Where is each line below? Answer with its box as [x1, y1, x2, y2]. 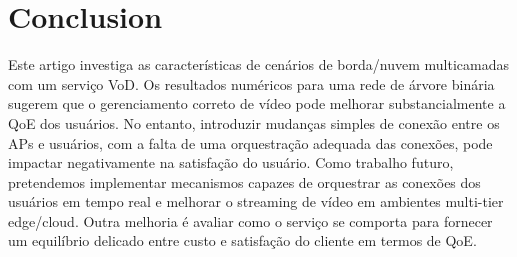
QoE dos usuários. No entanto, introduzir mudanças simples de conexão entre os [8, 112, 500, 133]
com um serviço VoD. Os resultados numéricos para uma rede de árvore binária [8, 73, 495, 94]
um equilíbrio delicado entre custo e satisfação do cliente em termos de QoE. [8, 230, 477, 251]
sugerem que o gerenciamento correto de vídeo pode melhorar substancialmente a [8, 93, 506, 114]
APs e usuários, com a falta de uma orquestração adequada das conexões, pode [8, 132, 493, 153]
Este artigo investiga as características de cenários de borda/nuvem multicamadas [8, 54, 509, 75]
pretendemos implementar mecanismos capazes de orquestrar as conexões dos [8, 171, 481, 192]
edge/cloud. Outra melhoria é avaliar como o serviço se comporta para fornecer [8, 210, 493, 231]
